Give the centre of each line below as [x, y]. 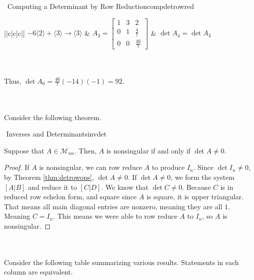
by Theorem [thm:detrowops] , [49, 177]
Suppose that [24, 150]
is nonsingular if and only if [148, 150]
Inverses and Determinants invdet [56, 134]
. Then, [85, 150]
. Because [196, 187]
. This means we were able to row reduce [115, 216]
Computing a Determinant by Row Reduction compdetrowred [101, 6]
